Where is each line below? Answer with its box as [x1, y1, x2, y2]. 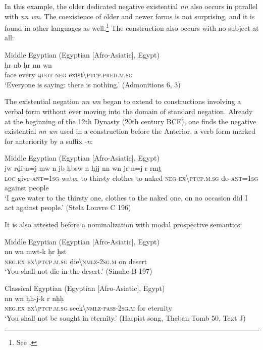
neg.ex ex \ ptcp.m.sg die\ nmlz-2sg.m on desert [5, 256, 147, 266]
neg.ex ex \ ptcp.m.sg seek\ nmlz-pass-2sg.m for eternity [5, 303, 172, 313]
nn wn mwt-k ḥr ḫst [5, 246, 67, 257]
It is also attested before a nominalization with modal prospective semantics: [5, 219, 242, 229]
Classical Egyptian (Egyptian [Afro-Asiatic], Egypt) [5, 282, 165, 293]
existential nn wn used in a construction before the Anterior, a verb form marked [5, 126, 255, 136]
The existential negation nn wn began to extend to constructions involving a [5, 96, 241, 107]
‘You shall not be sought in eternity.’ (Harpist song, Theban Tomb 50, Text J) [5, 312, 246, 323]
